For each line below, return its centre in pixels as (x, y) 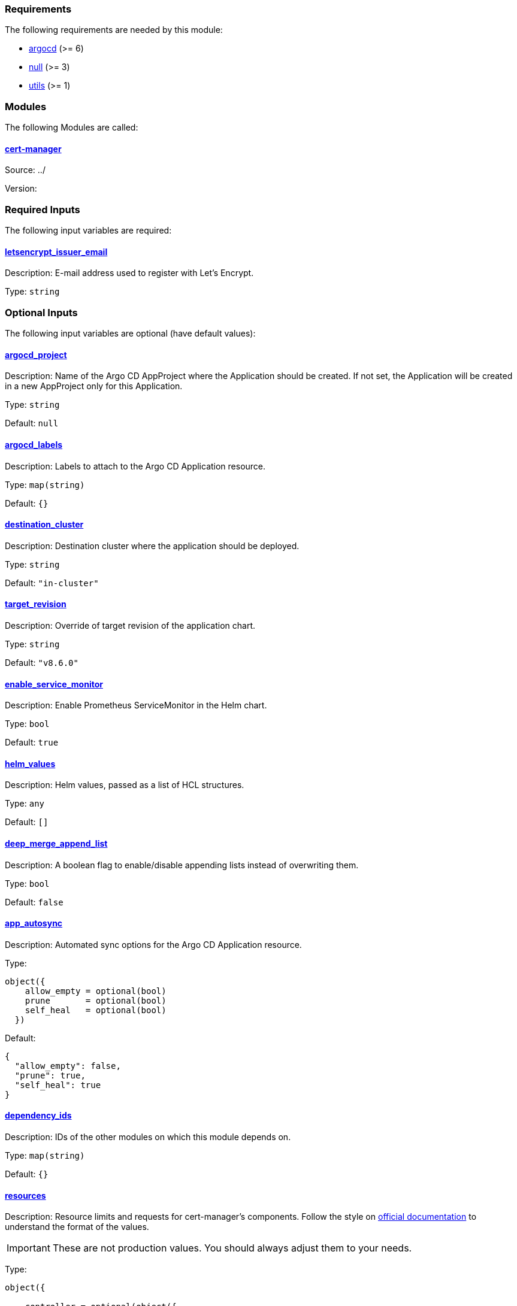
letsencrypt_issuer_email (56, 251)
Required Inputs (43, 209)
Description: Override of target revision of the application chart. (130, 625)
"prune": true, (50, 1075)
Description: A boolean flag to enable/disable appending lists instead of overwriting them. (182, 865)
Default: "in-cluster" (52, 583)
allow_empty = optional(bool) (96, 991)
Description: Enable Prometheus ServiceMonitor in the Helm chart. (136, 705)
